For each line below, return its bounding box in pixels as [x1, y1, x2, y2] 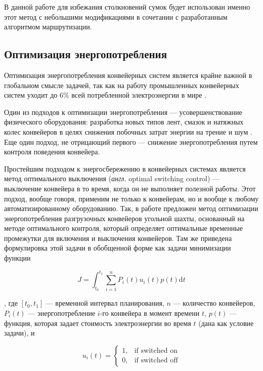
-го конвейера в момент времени [100, 307, 200, 318]
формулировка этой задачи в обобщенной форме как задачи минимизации [4, 242, 231, 253]
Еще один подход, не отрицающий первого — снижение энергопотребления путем [4, 136, 258, 147]
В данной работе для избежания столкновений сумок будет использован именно [4, 2, 250, 12]
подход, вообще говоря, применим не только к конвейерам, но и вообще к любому [4, 193, 259, 203]
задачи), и [4, 327, 35, 338]
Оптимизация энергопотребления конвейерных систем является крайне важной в [4, 69, 252, 80]
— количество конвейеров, [173, 298, 255, 308]
